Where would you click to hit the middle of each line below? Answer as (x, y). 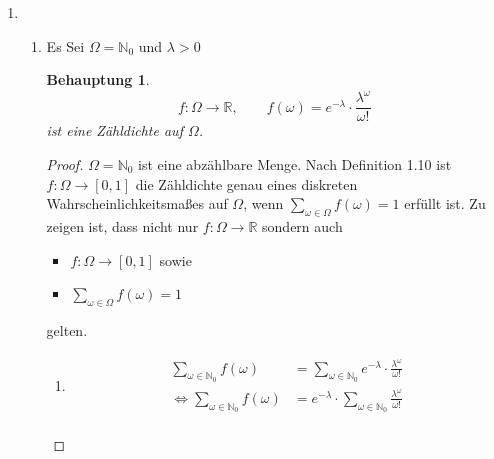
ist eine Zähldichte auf (114, 130)
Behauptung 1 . (98, 79)
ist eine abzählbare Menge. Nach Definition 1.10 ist (295, 163)
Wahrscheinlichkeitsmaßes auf (137, 203)
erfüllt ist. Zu (445, 203)
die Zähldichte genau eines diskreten (246, 183)
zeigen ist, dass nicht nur (122, 225)
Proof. (65, 163)
